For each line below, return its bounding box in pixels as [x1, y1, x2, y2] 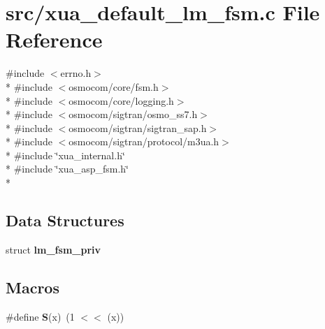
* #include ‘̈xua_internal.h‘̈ [6, 147, 125, 162]
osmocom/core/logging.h [68, 93, 174, 108]
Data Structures [6, 210, 124, 231]
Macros [6, 276, 59, 298]
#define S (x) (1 [6, 309, 75, 323]
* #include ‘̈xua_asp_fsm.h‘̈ [6, 161, 129, 176]
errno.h [60, 66, 92, 80]
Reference [6, 25, 103, 54]
